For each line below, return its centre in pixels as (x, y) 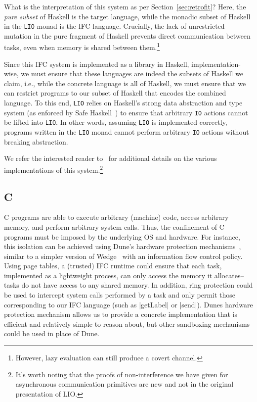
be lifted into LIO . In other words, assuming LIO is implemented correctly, (116, 122)
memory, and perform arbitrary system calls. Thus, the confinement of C (114, 226)
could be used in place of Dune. (52, 333)
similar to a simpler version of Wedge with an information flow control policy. (123, 256)
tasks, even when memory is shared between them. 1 (82, 47)
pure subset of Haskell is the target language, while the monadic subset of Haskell (127, 16)
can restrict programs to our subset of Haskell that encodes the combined (115, 93)
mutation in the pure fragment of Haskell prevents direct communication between (127, 35)
